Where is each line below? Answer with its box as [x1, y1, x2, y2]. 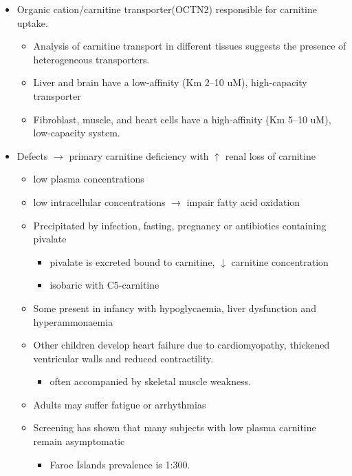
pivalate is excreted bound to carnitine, [49, 254, 215, 269]
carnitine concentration [231, 254, 329, 269]
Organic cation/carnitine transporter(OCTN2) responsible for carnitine [16, 2, 317, 16]
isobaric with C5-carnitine [49, 278, 159, 292]
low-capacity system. [33, 125, 120, 140]
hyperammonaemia [33, 314, 113, 329]
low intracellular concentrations [33, 194, 166, 209]
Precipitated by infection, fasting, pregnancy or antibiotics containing [33, 218, 327, 232]
